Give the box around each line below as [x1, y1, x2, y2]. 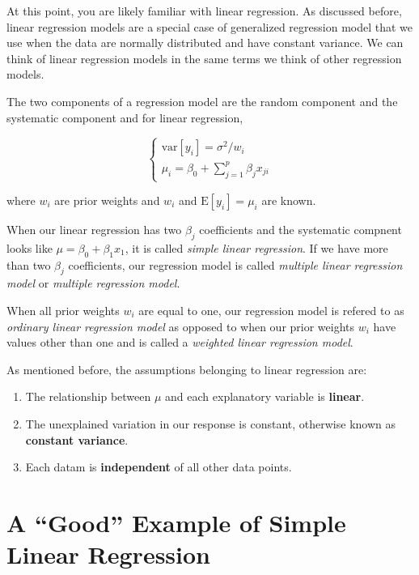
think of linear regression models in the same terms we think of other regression [6, 49, 402, 66]
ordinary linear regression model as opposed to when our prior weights [6, 317, 355, 334]
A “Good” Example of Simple [6, 505, 346, 539]
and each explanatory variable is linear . [165, 388, 365, 405]
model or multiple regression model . [6, 275, 180, 292]
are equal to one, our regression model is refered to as [138, 302, 404, 319]
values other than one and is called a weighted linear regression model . [6, 334, 353, 351]
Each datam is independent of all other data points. [25, 458, 292, 475]
